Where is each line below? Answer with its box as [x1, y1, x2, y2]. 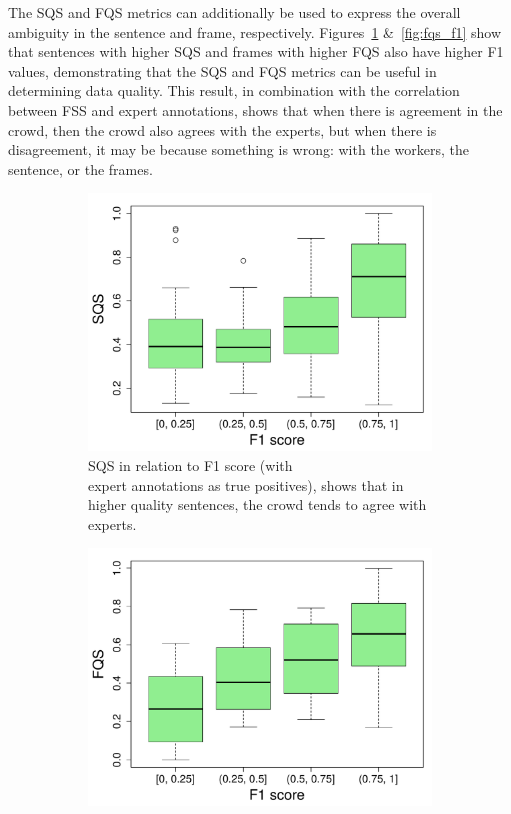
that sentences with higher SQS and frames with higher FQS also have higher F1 [8, 41, 504, 62]
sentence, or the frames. [8, 158, 153, 179]
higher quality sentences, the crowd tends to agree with [88, 494, 427, 515]
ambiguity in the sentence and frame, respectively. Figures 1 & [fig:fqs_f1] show [8, 21, 502, 42]
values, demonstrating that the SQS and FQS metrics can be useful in [8, 60, 437, 81]
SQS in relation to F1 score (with [88, 454, 293, 475]
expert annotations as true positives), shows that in [88, 474, 404, 495]
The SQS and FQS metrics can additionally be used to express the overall [8, 2, 461, 22]
